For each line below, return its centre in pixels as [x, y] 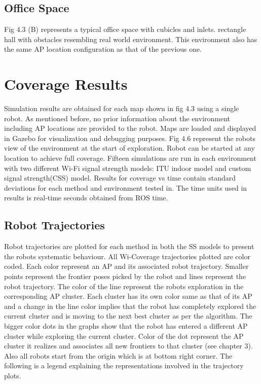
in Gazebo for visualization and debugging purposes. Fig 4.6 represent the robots [130, 138]
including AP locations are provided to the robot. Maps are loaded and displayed [130, 128]
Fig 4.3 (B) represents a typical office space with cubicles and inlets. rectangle [125, 29]
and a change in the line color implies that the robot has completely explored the [130, 306]
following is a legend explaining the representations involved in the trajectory [124, 365]
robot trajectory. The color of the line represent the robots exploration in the [124, 286]
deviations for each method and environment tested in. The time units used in [126, 187]
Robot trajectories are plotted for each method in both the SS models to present [129, 246]
